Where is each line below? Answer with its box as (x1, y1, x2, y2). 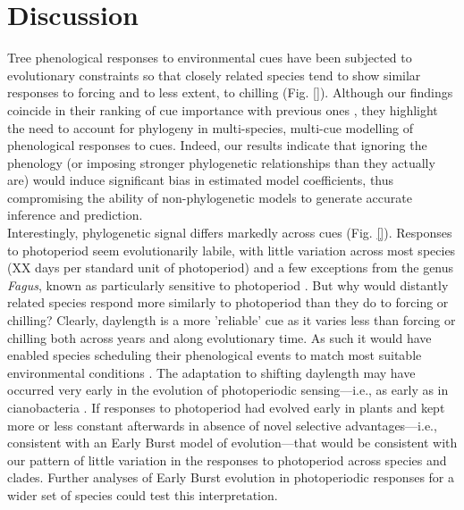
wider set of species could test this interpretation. (7, 485, 278, 504)
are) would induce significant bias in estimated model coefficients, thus (7, 171, 394, 189)
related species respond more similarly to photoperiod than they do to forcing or (7, 293, 449, 312)
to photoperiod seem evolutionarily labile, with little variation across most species (7, 240, 456, 259)
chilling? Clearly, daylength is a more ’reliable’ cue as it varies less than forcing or (7, 311, 456, 330)
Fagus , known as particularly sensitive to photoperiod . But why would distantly (7, 275, 449, 294)
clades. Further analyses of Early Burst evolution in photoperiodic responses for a (7, 468, 454, 487)
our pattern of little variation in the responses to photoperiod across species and (7, 450, 447, 469)
